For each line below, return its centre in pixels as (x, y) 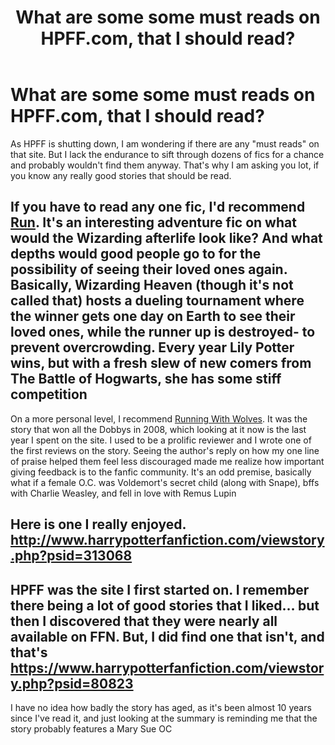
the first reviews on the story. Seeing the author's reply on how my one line (165, 450)
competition (49, 394)
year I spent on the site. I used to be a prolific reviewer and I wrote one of (161, 440)
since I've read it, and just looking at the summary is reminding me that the (164, 718)
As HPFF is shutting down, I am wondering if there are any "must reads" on (165, 143)
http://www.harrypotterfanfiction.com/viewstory (167, 540)
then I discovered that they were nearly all (144, 621)
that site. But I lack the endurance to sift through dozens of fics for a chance (167, 154)
